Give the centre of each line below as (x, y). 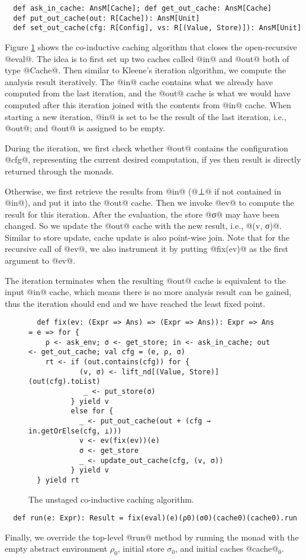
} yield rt (58, 480)
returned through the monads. (59, 171)
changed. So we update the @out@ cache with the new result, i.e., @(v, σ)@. (143, 226)
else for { (92, 411)
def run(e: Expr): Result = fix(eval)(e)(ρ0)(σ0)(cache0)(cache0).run (155, 518)
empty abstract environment (56, 548)
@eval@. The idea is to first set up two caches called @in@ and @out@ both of (147, 58)
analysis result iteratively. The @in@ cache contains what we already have (139, 81)
